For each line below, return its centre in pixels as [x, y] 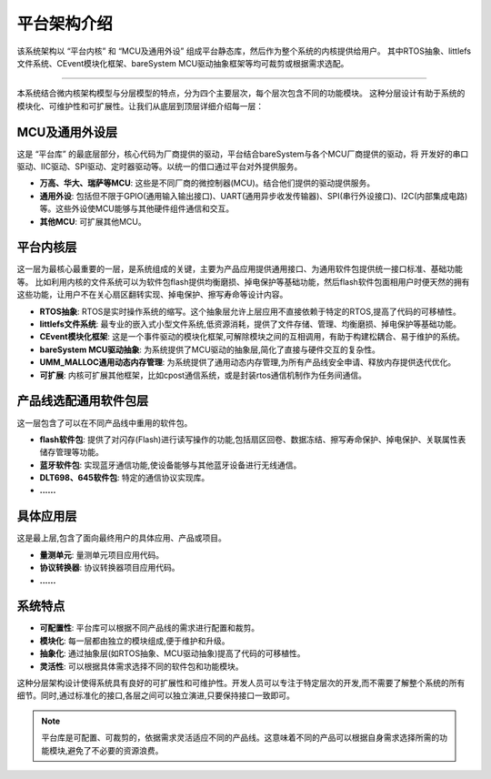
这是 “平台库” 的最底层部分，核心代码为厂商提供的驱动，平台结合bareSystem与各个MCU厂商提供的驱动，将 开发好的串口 [243, 154]
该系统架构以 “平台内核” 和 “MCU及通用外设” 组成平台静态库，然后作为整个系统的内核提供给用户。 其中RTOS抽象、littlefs [244, 51]
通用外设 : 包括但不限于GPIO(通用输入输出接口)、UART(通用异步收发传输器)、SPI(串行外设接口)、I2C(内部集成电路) [254, 196]
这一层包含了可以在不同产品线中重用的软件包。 [105, 422]
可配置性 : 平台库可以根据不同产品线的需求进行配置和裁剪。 [149, 628]
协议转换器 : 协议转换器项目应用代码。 [110, 568]
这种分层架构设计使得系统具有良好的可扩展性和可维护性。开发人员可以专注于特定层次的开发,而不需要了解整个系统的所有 [241, 683]
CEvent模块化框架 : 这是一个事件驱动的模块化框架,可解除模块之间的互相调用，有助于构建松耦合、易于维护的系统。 [252, 337]
